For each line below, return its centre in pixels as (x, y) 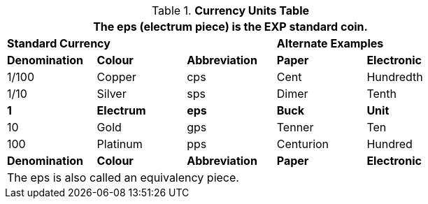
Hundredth (395, 77)
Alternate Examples (330, 43)
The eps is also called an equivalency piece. (123, 177)
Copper (116, 77)
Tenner (295, 127)
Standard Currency (59, 43)
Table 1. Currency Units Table (230, 10)
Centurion (303, 144)
